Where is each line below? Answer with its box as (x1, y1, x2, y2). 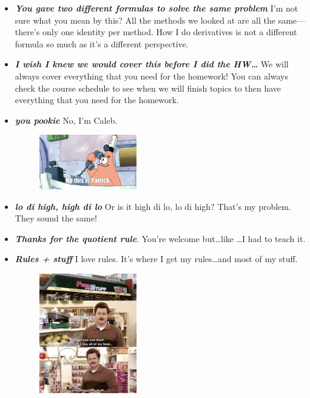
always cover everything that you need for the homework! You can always (15, 69, 289, 82)
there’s (15, 25, 40, 38)
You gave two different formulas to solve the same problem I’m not (15, 2, 298, 14)
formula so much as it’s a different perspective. (15, 37, 189, 50)
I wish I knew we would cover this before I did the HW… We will (15, 58, 289, 70)
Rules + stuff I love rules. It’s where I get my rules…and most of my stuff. (15, 252, 298, 265)
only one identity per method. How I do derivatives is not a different (42, 25, 297, 38)
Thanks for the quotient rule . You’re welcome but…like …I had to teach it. (15, 232, 306, 245)
